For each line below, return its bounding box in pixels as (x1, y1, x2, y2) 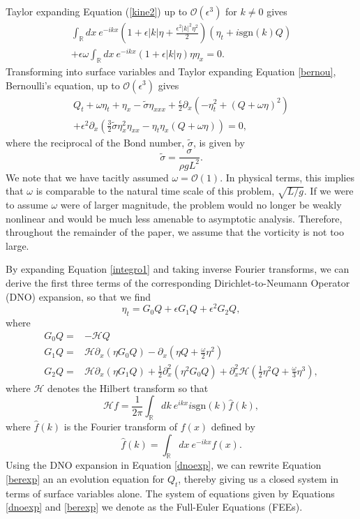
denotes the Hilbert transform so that (47, 380, 209, 395)
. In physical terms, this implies (220, 170, 354, 184)
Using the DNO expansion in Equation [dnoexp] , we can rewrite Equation (6, 458, 322, 472)
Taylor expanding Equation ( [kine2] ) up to (6, 4, 188, 18)
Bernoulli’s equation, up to (6, 77, 120, 92)
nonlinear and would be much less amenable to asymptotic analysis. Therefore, (6, 211, 343, 225)
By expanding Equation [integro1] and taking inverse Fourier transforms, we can (6, 262, 350, 276)
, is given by (193, 135, 245, 149)
